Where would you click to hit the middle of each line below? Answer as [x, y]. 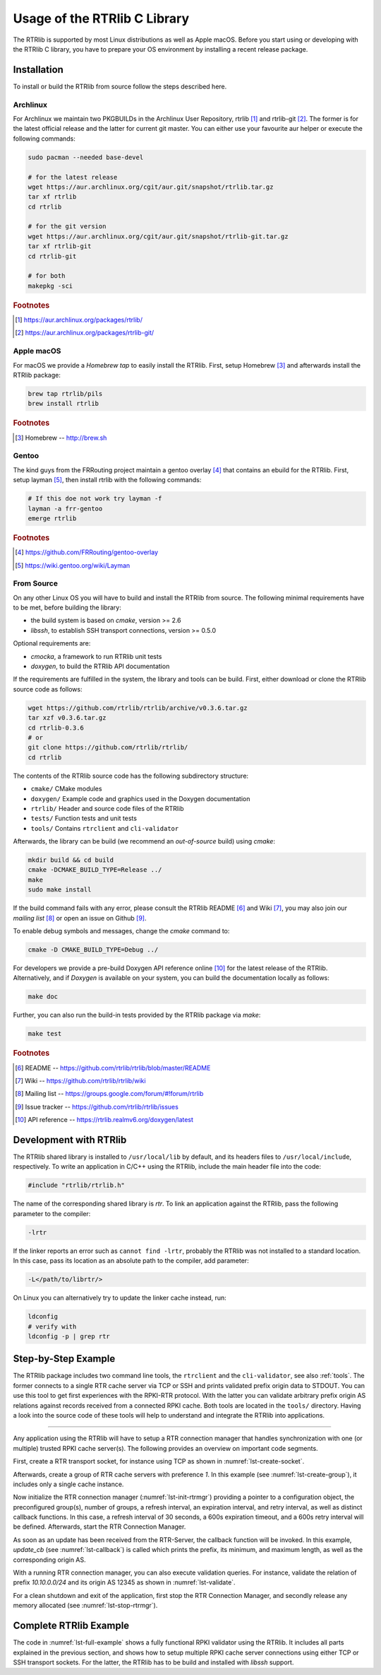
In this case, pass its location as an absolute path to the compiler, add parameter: [131, 1261]
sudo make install [60, 890]
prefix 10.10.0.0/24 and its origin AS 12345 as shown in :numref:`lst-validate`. [124, 1582]
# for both [47, 276]
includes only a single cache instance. [68, 1484]
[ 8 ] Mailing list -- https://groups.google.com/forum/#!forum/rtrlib [109, 1094]
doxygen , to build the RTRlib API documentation [100, 666]
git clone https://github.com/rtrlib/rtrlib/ [108, 747]
